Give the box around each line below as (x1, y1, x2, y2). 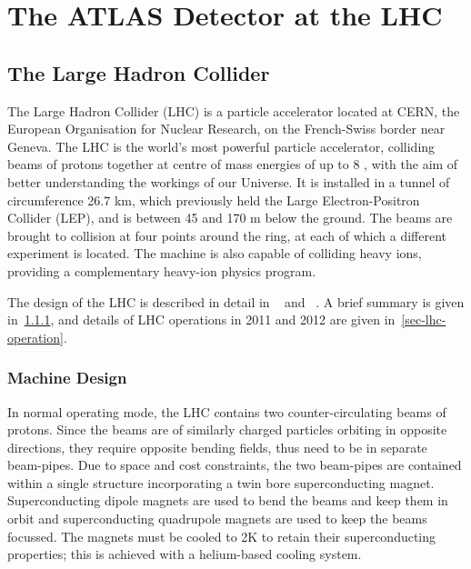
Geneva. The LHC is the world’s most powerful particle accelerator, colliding (7, 136, 436, 155)
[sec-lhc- (401, 310, 446, 329)
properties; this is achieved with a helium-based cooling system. (7, 544, 362, 564)
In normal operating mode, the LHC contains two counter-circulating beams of (7, 402, 446, 421)
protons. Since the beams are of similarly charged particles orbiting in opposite (7, 420, 447, 439)
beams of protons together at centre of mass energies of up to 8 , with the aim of (7, 155, 458, 174)
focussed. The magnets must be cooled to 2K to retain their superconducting (7, 526, 436, 545)
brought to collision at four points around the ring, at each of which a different (7, 225, 446, 245)
